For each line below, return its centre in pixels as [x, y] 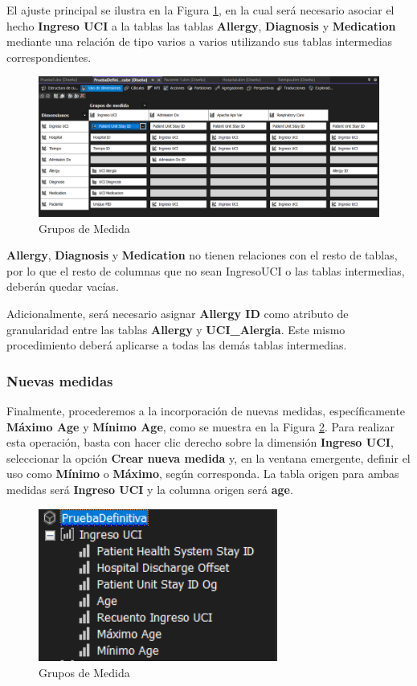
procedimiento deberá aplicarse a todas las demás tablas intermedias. [177, 345]
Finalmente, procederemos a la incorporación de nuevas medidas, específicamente [206, 411]
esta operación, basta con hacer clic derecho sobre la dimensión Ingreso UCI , [200, 442]
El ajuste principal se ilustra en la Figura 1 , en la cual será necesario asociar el [200, 10]
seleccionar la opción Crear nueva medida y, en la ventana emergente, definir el [208, 457]
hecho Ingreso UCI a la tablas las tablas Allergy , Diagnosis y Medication [201, 25]
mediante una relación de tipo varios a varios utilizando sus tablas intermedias [200, 41]
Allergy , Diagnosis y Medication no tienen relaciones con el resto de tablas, [202, 255]
